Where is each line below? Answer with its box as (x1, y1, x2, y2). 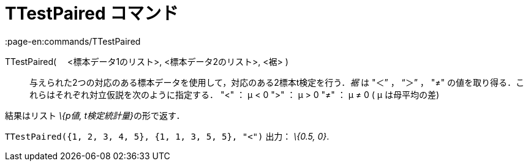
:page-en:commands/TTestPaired (5, 36, 141, 47)
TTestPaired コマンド (5, 3, 179, 24)
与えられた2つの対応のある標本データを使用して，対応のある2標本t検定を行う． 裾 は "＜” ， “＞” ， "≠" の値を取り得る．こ (29, 77, 525, 88)
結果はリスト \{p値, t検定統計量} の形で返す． (5, 110, 185, 121)
